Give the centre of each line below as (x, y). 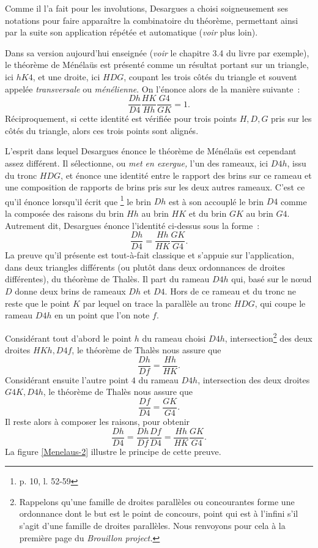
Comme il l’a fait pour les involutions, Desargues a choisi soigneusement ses (146, 8)
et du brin (208, 213)
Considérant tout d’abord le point (68, 338)
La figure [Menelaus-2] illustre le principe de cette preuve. (113, 451)
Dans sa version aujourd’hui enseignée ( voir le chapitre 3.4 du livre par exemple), (157, 52)
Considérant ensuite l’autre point (67, 379)
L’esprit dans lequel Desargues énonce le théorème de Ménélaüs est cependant (151, 151)
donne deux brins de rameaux (70, 291)
